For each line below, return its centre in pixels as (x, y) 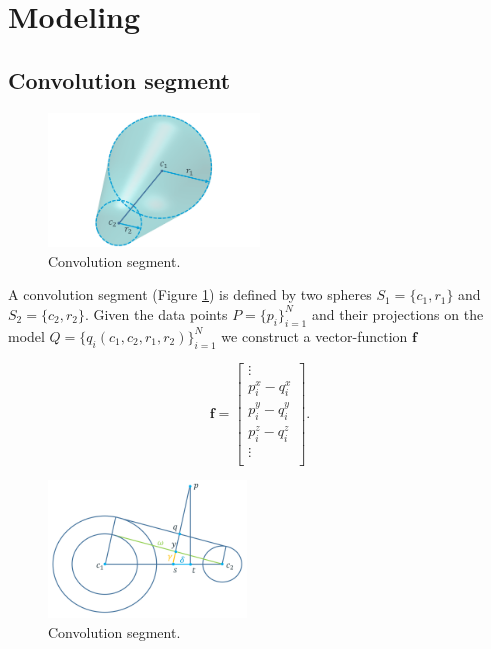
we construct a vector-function (314, 335)
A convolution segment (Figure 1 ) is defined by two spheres (190, 294)
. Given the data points (156, 313)
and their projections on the (397, 313)
